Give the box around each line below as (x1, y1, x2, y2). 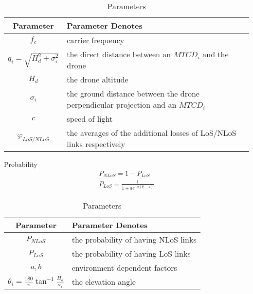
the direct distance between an (67, 49, 171, 60)
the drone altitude (67, 74, 128, 85)
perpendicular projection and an (67, 99, 177, 110)
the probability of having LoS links (72, 247, 191, 259)
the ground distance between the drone (67, 88, 199, 99)
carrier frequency (67, 34, 125, 46)
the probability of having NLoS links (72, 233, 197, 245)
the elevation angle (72, 276, 136, 288)
